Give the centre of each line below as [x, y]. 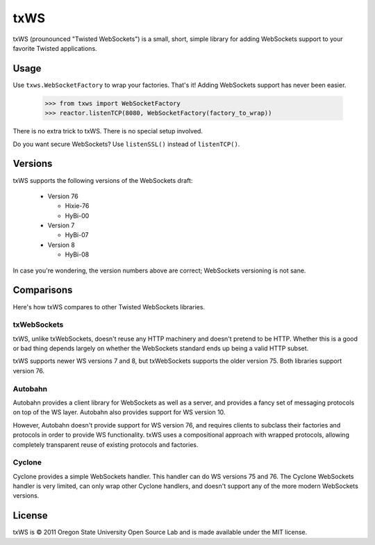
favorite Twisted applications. [55, 48]
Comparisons [43, 290]
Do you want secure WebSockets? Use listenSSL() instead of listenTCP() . [126, 144]
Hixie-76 [77, 206]
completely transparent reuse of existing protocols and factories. [106, 444]
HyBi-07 [77, 235]
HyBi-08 [77, 254]
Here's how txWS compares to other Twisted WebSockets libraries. [109, 307]
